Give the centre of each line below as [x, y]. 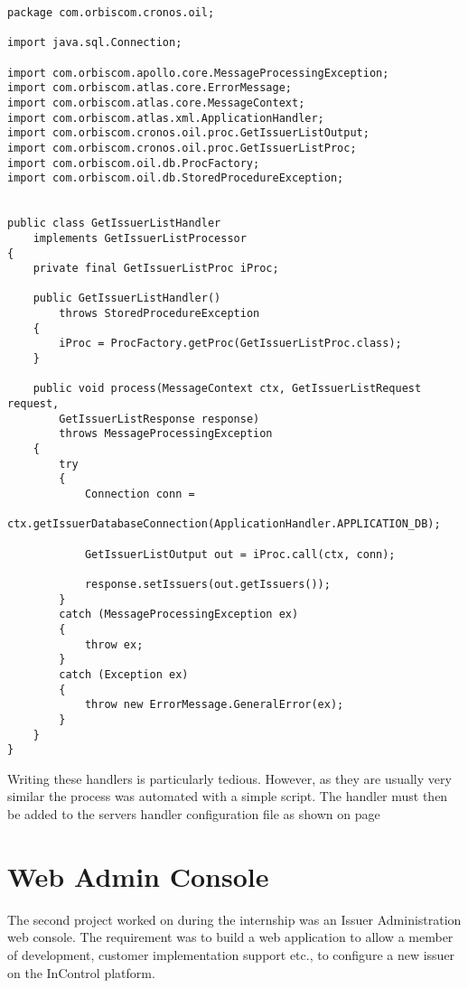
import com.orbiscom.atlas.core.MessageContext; [156, 103]
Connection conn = [140, 494]
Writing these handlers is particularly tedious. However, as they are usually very [229, 778]
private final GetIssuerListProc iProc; [156, 269]
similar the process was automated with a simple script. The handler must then [228, 796]
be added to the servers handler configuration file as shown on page [194, 814]
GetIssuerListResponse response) [159, 419]
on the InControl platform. [81, 972]
